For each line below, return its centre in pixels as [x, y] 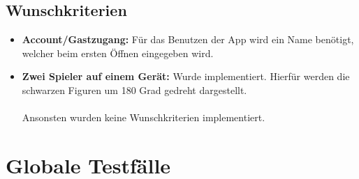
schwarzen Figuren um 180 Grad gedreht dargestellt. [134, 89]
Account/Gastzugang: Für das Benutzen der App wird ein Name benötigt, [188, 39]
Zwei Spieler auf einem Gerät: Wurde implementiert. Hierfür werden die [186, 76]
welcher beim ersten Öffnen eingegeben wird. [118, 53]
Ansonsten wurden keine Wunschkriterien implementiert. [144, 117]
